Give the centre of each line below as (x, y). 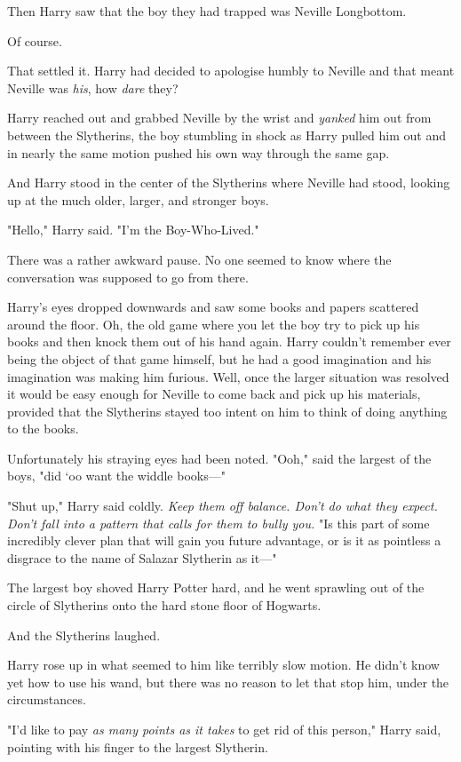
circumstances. (47, 699)
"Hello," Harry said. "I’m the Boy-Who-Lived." (133, 230)
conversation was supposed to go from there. (128, 277)
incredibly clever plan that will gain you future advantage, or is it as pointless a (224, 540)
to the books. (43, 429)
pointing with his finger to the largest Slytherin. (138, 746)
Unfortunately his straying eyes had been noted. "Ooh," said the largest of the (219, 458)
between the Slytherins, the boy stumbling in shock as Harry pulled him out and (227, 135)
